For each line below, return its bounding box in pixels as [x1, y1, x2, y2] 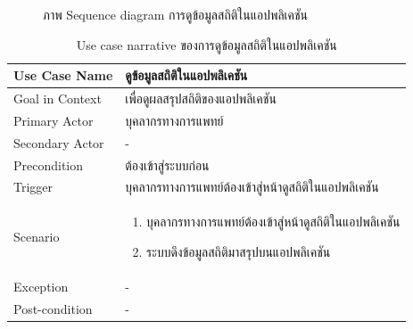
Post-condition [13, 299, 93, 317]
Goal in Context [13, 89, 102, 108]
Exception [13, 276, 69, 295]
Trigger [13, 177, 54, 196]
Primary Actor [13, 111, 94, 129]
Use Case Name [13, 66, 113, 85]
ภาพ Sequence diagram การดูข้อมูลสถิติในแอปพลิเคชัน [43, 5, 309, 23]
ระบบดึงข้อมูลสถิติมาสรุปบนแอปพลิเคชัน [146, 242, 331, 260]
